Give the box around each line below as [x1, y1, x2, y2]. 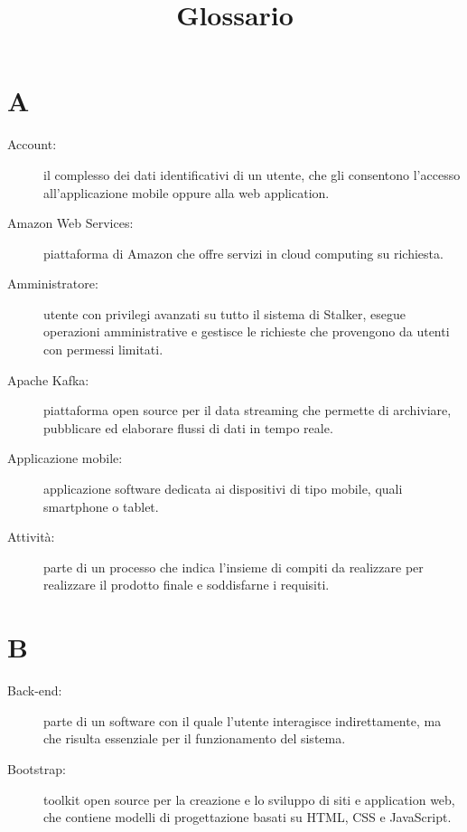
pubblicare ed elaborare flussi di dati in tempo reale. [43, 418, 333, 437]
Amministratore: [7, 274, 98, 293]
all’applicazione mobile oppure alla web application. [43, 183, 330, 202]
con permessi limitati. [43, 340, 163, 359]
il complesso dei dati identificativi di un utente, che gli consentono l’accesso [43, 165, 461, 184]
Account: [7, 135, 57, 154]
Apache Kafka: [7, 370, 89, 389]
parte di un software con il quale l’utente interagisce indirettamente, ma [43, 711, 442, 730]
